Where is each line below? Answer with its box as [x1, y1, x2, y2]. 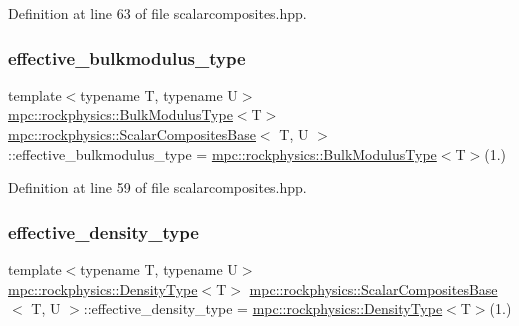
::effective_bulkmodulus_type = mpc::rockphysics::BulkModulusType [8, 143, 437, 164]
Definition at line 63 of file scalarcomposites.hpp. [8, 3, 307, 23]
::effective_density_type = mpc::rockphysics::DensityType [83, 298, 443, 319]
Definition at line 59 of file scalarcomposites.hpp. [8, 177, 307, 198]
